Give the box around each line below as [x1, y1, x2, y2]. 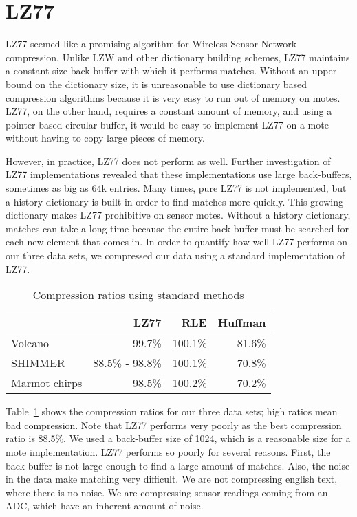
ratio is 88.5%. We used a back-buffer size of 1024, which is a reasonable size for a [6, 431, 351, 445]
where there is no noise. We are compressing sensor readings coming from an [6, 485, 328, 499]
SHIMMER [11, 355, 65, 371]
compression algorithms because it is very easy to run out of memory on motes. [6, 90, 340, 104]
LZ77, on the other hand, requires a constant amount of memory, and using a [6, 104, 332, 118]
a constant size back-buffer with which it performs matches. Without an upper [6, 63, 337, 78]
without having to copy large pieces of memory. [6, 131, 205, 145]
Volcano [11, 335, 50, 351]
